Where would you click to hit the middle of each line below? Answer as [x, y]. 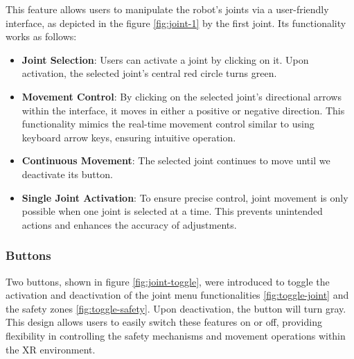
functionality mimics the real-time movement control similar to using [168, 124]
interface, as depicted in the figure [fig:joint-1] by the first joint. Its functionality [176, 23]
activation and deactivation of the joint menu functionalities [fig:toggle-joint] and [177, 295]
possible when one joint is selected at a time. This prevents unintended [172, 211]
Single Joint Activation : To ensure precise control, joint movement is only [185, 197]
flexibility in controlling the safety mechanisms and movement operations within [176, 335]
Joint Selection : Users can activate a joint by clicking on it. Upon [165, 59]
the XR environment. [51, 349]
